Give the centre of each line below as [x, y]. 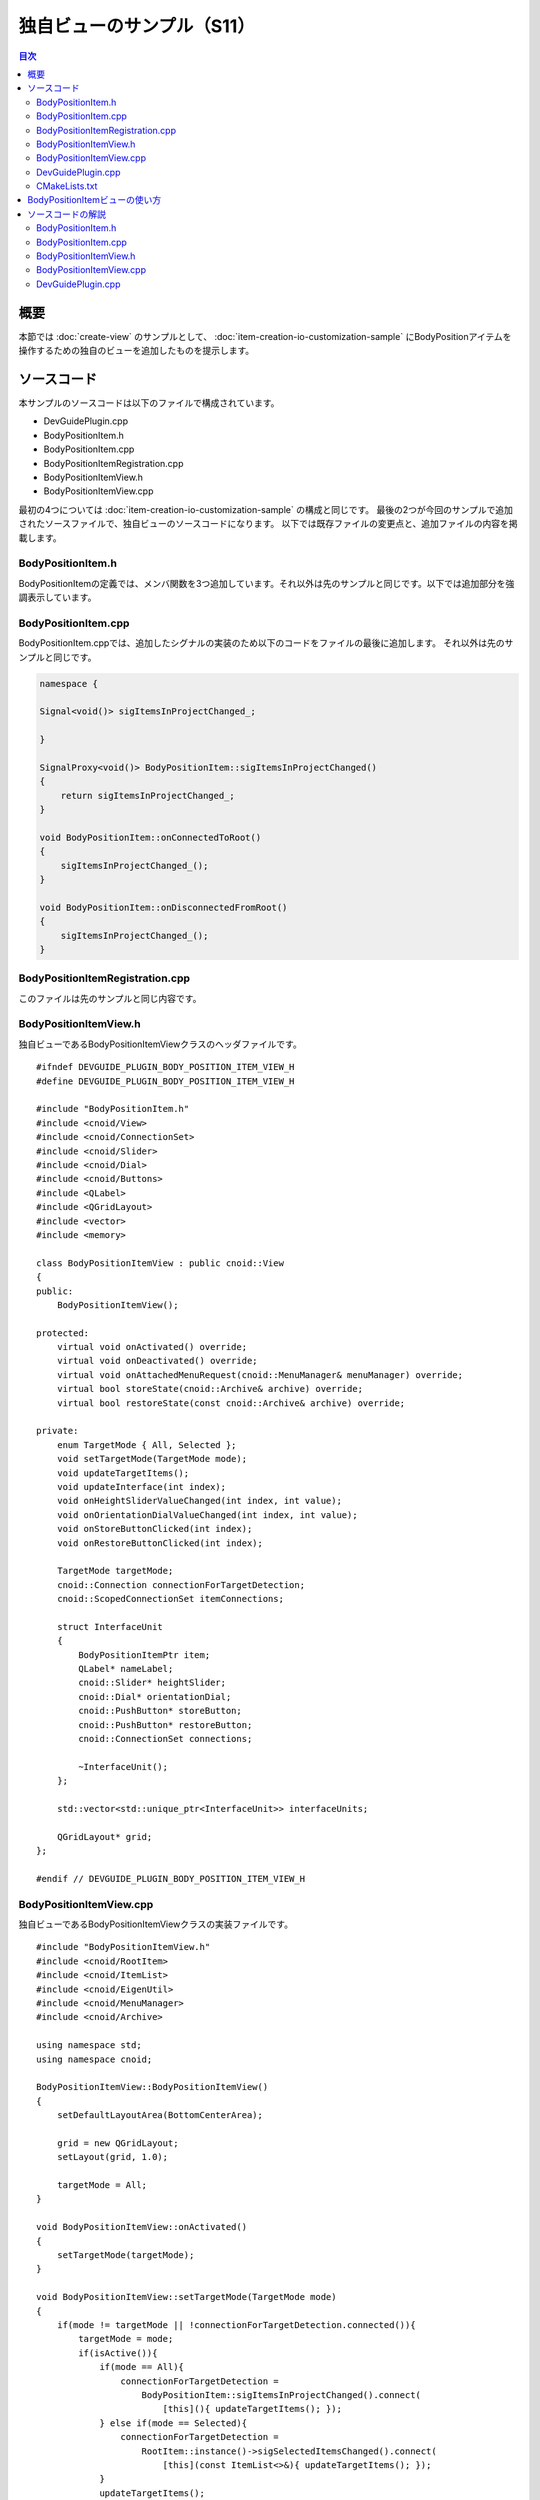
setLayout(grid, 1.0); [112, 2157]
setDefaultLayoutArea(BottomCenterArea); [160, 2115]
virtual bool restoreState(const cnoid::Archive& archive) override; [231, 1403]
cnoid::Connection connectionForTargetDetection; [180, 1584]
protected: [63, 1333]
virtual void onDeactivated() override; [157, 1361]
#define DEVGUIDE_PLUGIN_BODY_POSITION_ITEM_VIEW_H [165, 1081]
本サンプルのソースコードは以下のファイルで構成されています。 [149, 403]
